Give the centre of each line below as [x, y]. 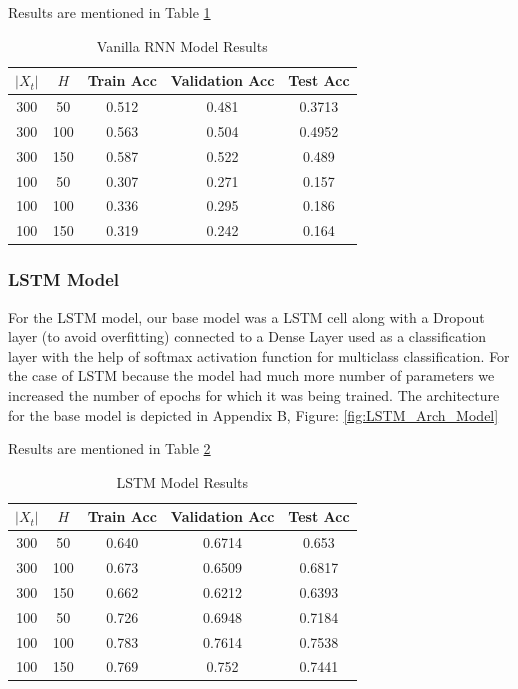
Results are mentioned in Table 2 [109, 448]
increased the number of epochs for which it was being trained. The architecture [254, 394]
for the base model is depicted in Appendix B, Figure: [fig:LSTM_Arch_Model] [253, 414]
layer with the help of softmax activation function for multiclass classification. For [259, 355]
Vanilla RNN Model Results [182, 45]
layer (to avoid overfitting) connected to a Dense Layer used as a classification [247, 336]
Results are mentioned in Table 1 [109, 12]
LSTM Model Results [182, 481]
